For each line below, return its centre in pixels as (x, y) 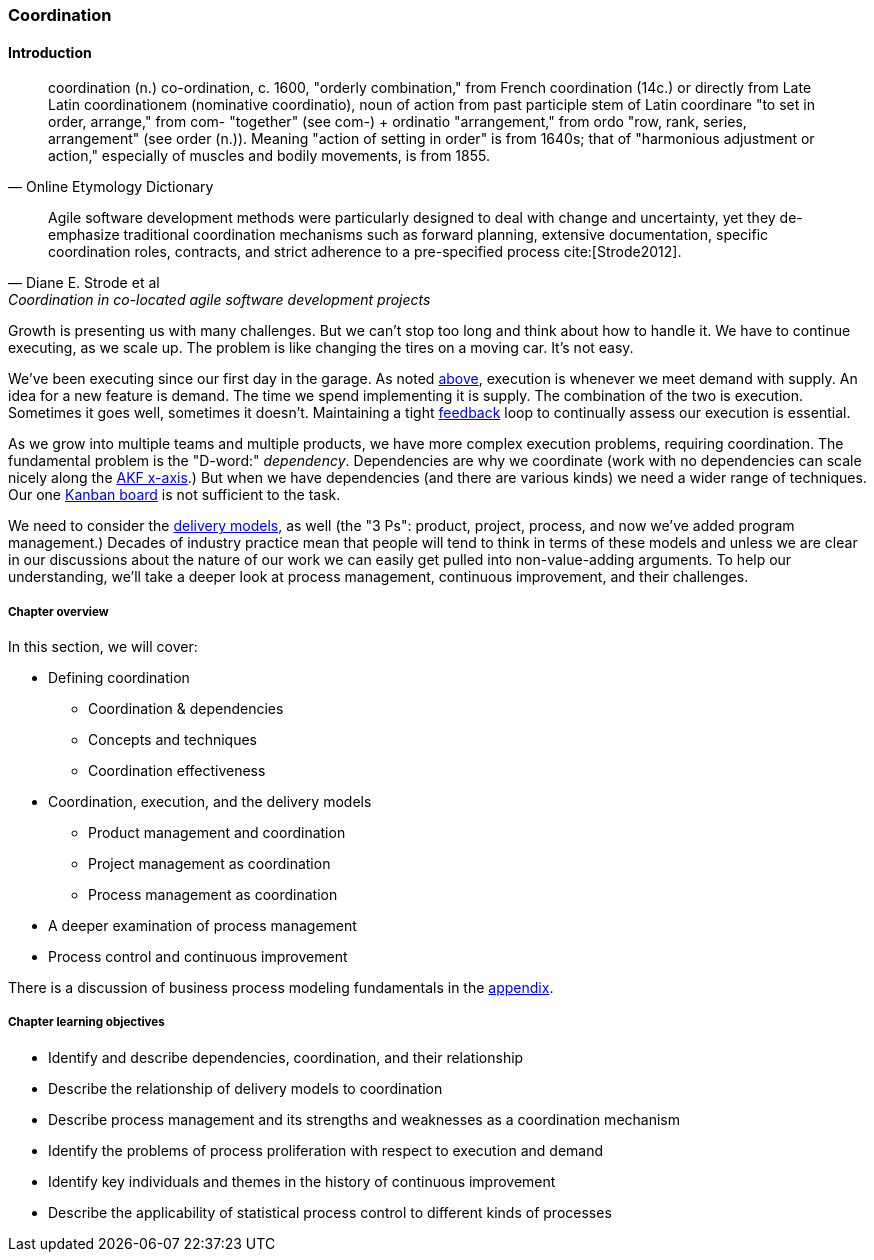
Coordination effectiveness (177, 770)
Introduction (50, 52)
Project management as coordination (209, 863)
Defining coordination (119, 677)
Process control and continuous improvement (198, 956)
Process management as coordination (213, 894)
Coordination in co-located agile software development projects (219, 300)
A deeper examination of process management (202, 925)
